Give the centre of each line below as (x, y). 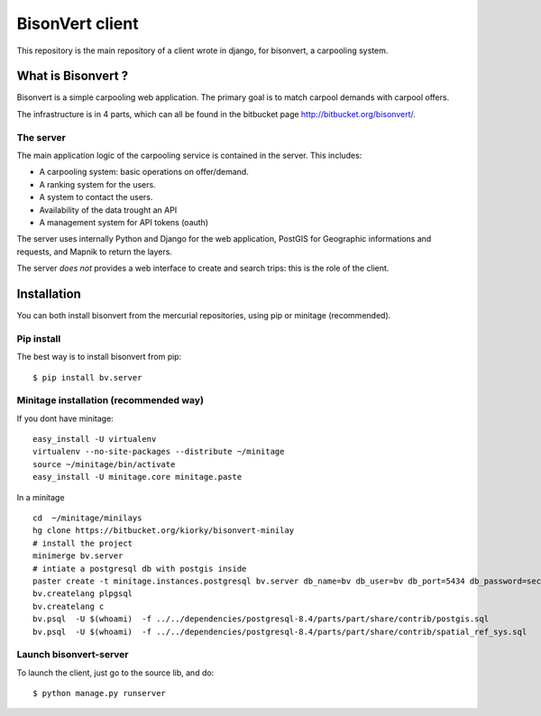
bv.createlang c (69, 606)
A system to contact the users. (96, 197)
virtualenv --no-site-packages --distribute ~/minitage (159, 452)
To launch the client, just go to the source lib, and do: (115, 673)
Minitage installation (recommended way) (110, 400)
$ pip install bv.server (87, 377)
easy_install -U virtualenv (95, 439)
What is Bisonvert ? (73, 76)
